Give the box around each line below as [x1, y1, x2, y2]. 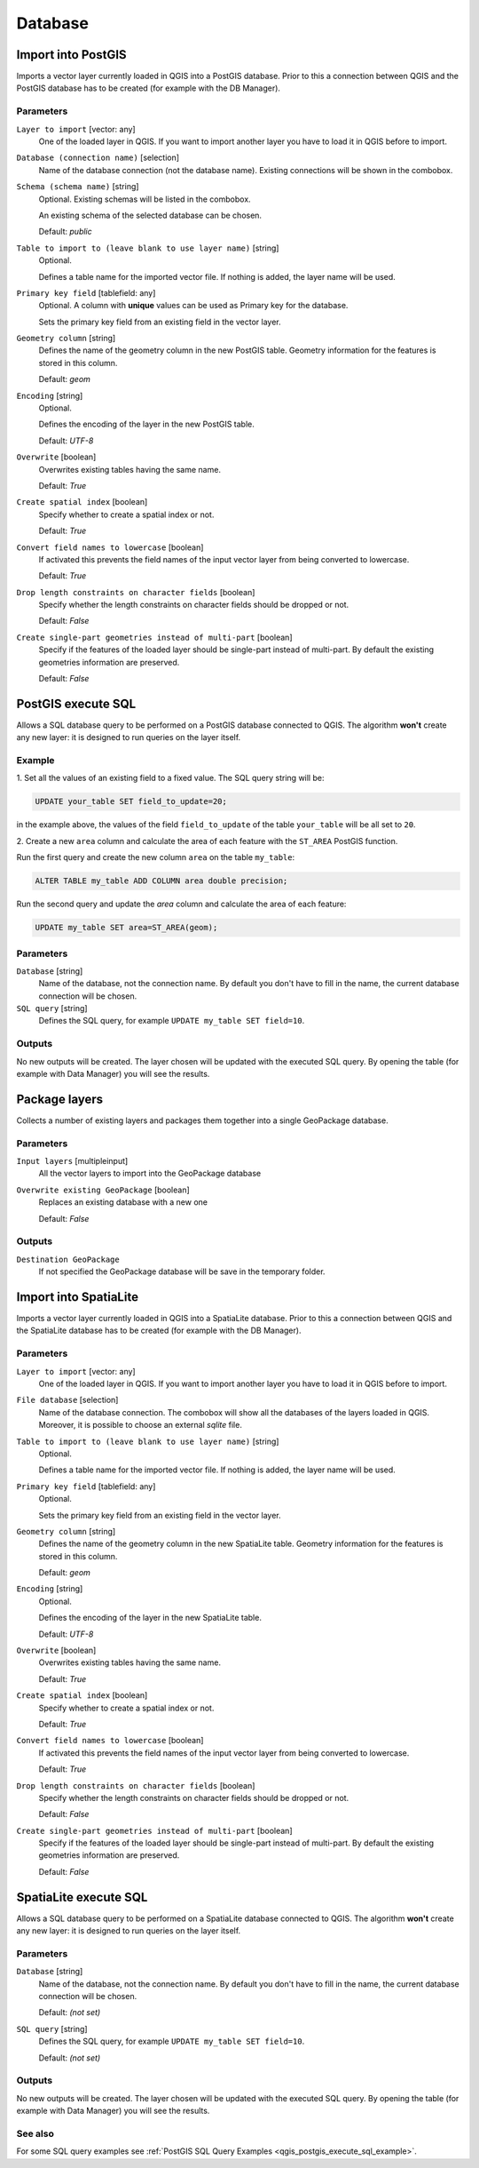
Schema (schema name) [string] [16, 181, 139, 192]
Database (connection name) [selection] [16, 152, 180, 163]
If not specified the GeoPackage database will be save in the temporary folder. [38, 1266, 326, 1277]
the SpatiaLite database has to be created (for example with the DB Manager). [16, 1325, 302, 1336]
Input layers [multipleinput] [16, 1156, 129, 1167]
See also [16, 2127, 55, 2140]
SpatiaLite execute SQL [16, 1889, 148, 1905]
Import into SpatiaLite [16, 1289, 139, 1304]
